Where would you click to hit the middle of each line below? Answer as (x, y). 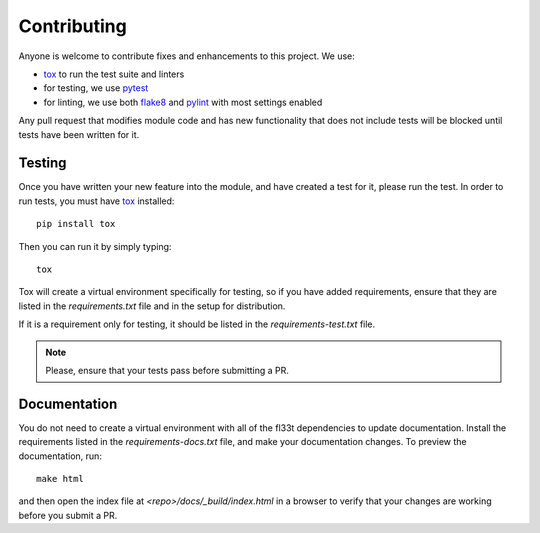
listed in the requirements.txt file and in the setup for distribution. (152, 306)
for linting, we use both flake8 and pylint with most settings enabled (183, 102)
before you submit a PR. (68, 515)
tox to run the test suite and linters (114, 74)
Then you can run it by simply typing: (95, 246)
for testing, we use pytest (96, 88)
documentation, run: (60, 456)
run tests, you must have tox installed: (96, 201)
